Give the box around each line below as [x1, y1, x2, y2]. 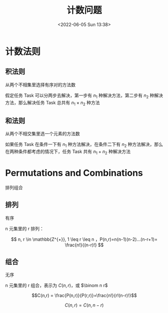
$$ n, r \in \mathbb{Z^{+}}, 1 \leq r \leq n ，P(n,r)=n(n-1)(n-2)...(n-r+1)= [11, 236, 158, 242]
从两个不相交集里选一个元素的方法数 [5, 131, 80, 137]
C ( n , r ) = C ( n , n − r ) [65, 302, 104, 308]
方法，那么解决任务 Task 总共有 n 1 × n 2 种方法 [5, 99, 100, 107]
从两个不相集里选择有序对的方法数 [5, 81, 76, 88]
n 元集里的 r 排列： [5, 225, 44, 231]
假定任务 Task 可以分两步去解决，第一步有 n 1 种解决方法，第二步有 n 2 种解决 [5, 92, 163, 99]
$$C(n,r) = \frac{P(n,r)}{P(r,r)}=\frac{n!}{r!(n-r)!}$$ [32, 292, 137, 298]
